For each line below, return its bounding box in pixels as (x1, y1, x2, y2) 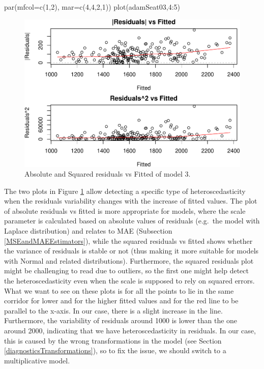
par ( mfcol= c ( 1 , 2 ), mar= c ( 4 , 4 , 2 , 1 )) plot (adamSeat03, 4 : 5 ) (4, 2, 180, 12)
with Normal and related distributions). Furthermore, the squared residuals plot (4, 255, 254, 266)
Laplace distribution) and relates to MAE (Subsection (4, 225, 172, 236)
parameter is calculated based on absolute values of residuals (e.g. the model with (4, 215, 260, 226)
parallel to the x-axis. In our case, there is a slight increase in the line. (4, 305, 223, 316)
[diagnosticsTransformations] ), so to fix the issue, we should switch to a (4, 345, 226, 356)
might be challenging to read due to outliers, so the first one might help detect (4, 265, 249, 276)
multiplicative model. (4, 355, 70, 365)
